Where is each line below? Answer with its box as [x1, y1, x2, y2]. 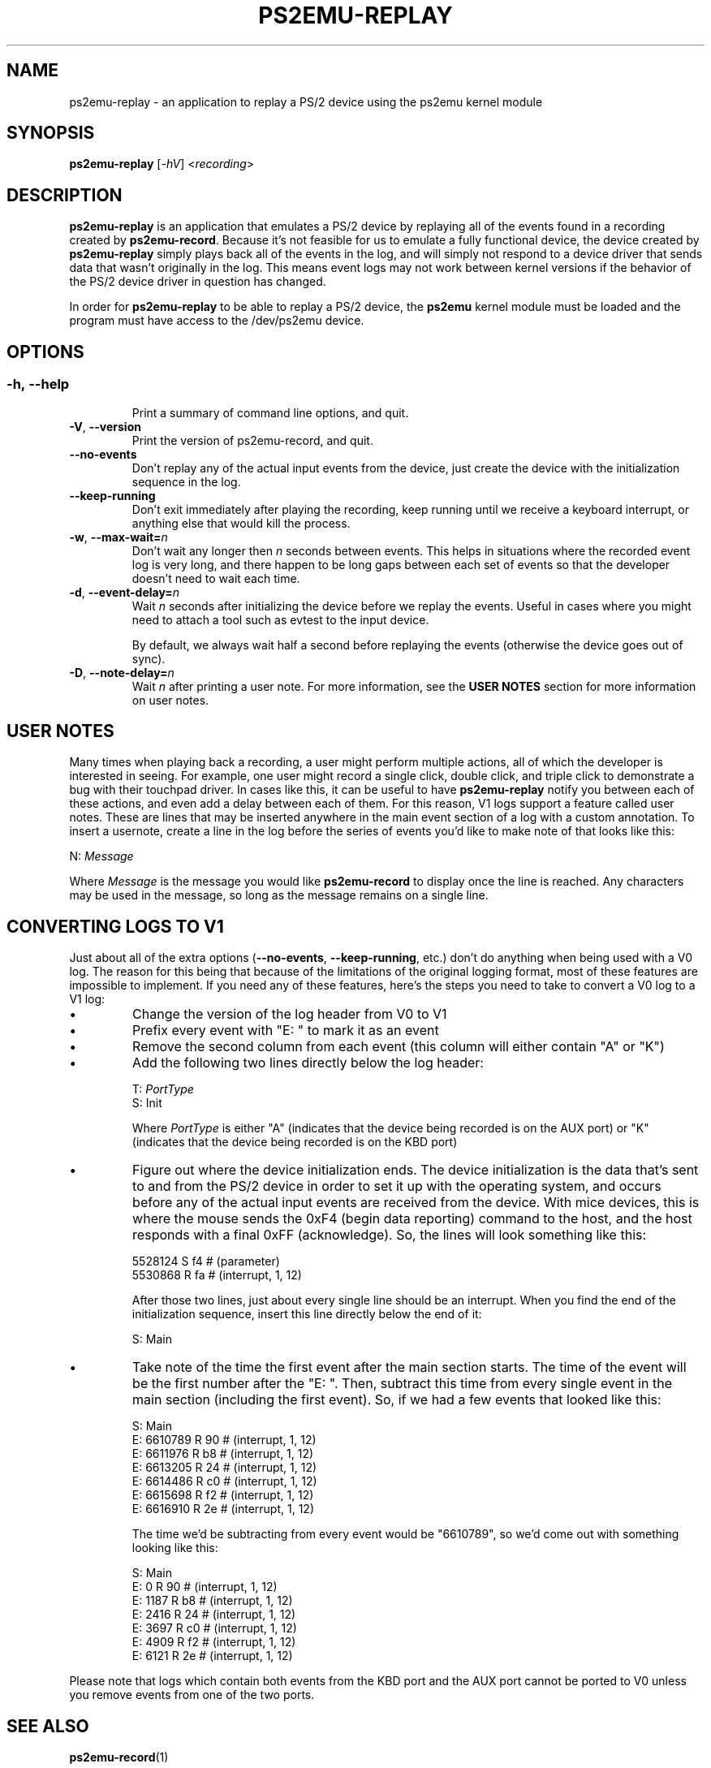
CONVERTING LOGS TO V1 [6, 916, 224, 937]
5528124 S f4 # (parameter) [131, 1254, 280, 1269]
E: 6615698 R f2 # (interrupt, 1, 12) [131, 1488, 314, 1503]
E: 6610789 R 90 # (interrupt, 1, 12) [131, 1433, 317, 1447]
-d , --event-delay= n [69, 584, 180, 599]
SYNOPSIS [6, 123, 95, 144]
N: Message [69, 849, 134, 864]
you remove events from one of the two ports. [69, 1688, 315, 1702]
